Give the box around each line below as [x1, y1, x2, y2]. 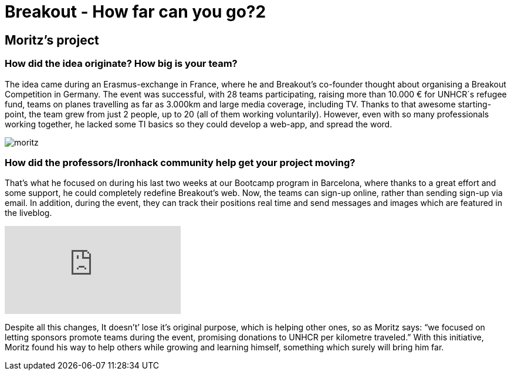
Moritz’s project [5, 32, 99, 48]
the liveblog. [5, 208, 52, 218]
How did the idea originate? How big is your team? [5, 58, 238, 70]
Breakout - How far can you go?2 [5, 2, 266, 22]
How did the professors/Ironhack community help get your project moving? [5, 156, 356, 168]
